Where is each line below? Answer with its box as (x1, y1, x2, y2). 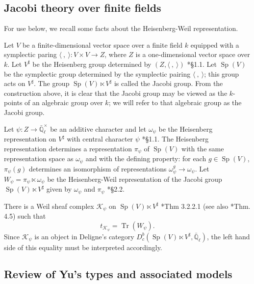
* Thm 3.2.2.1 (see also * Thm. (161, 200, 251, 211)
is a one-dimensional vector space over (135, 49, 250, 59)
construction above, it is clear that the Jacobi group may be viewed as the (4, 87, 228, 98)
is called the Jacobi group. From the (114, 78, 223, 88)
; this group (204, 68, 239, 79)
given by (46, 184, 72, 194)
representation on (4, 134, 56, 143)
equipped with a (190, 39, 239, 50)
